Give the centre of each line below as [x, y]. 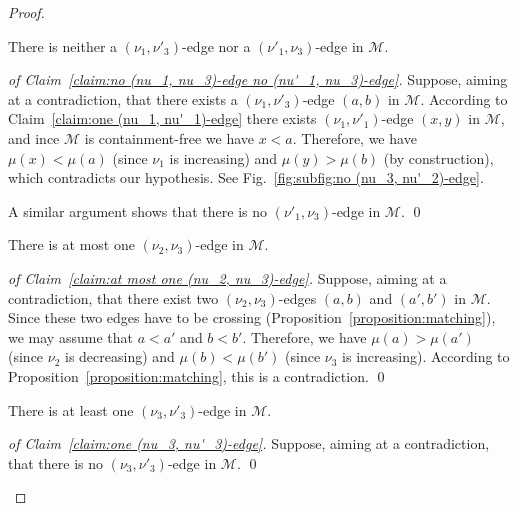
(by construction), [438, 157]
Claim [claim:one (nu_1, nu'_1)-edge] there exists [162, 118]
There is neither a [63, 45]
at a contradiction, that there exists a [123, 98]
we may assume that [70, 336]
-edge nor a [216, 45]
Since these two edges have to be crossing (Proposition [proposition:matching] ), [252, 317]
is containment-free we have [169, 137]
